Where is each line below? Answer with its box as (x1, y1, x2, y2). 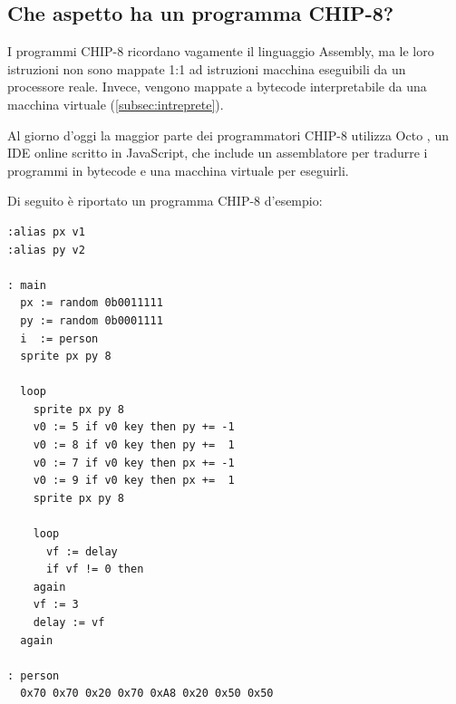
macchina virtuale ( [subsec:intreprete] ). (7, 94, 224, 113)
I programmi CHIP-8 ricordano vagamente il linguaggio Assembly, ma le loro (7, 42, 434, 61)
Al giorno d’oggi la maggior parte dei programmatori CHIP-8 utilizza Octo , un (7, 125, 449, 144)
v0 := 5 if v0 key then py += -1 (33, 420, 235, 434)
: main (7, 278, 46, 292)
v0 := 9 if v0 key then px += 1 (33, 474, 235, 487)
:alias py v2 (7, 243, 85, 256)
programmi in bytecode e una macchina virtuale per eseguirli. (7, 160, 349, 179)
